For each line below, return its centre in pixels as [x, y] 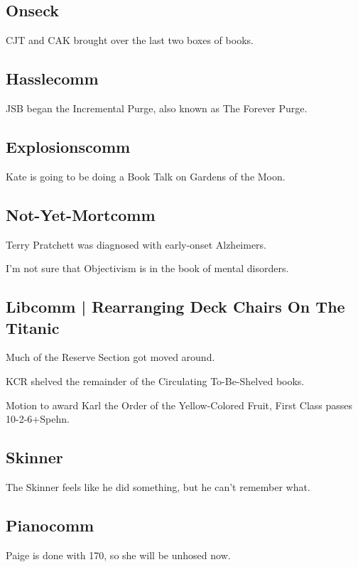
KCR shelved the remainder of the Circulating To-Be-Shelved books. [155, 380]
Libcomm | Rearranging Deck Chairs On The [175, 307]
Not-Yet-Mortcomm [81, 214]
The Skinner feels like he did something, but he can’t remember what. [158, 486]
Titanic [33, 327]
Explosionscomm [68, 146]
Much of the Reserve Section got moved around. [110, 357]
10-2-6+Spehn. [38, 419]
